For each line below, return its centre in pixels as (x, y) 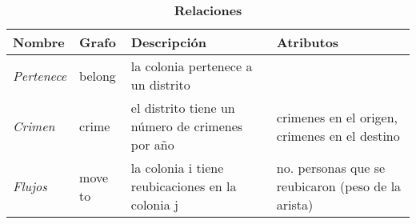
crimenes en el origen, (337, 117)
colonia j (154, 204)
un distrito (160, 84)
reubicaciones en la (184, 186)
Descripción (168, 42)
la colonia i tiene (177, 168)
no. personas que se (331, 168)
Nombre (39, 42)
